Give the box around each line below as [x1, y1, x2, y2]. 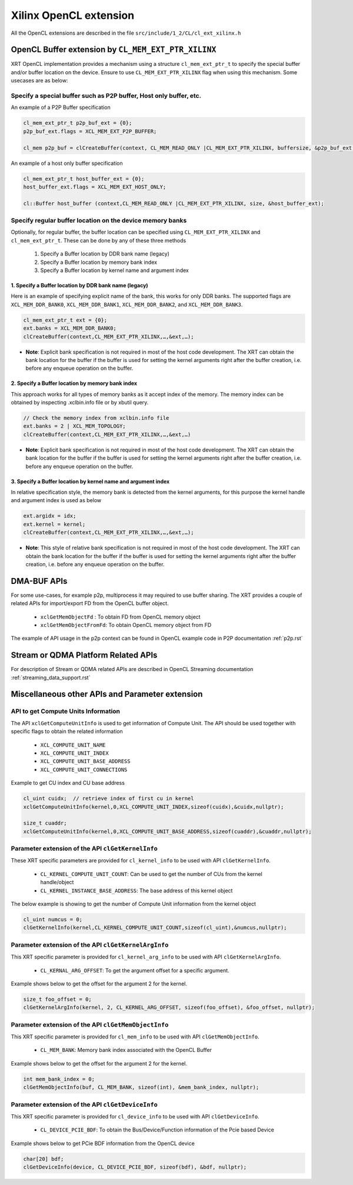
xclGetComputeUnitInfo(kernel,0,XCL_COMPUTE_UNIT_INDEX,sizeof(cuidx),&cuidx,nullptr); [23, 804, 284, 810]
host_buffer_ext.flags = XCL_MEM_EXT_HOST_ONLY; [23, 183, 166, 190]
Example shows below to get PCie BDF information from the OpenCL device [11, 1140, 195, 1147]
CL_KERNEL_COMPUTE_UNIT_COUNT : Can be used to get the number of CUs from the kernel [40, 870, 263, 877]
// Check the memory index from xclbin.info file [23, 415, 169, 421]
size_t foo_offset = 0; [23, 995, 92, 1003]
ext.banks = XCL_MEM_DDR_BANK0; [23, 325, 117, 332]
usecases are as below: [11, 77, 68, 84]
